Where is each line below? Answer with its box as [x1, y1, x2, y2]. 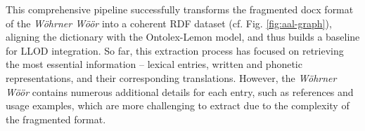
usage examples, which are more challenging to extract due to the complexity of [6, 98, 350, 113]
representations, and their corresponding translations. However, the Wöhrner [6, 70, 337, 85]
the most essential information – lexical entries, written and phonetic [6, 57, 302, 71]
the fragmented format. [6, 111, 106, 126]
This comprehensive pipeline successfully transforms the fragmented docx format [6, 2, 354, 16]
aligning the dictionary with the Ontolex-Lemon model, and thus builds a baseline [6, 29, 360, 44]
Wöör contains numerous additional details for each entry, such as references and [6, 84, 354, 99]
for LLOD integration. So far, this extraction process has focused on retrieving [6, 43, 344, 57]
